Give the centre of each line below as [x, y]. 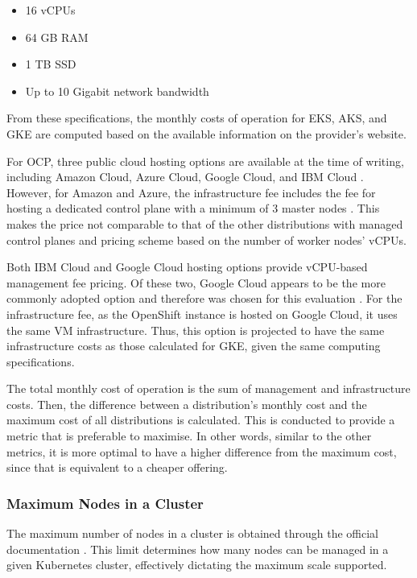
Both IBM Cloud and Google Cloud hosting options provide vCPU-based [187, 267]
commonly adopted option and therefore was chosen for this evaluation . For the [204, 298]
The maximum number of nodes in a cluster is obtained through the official [192, 533]
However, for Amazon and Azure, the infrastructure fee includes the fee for [191, 192]
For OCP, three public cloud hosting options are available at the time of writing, [205, 161]
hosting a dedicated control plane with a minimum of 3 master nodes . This [193, 208]
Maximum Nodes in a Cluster [105, 503]
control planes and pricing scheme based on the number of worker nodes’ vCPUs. [206, 239]
